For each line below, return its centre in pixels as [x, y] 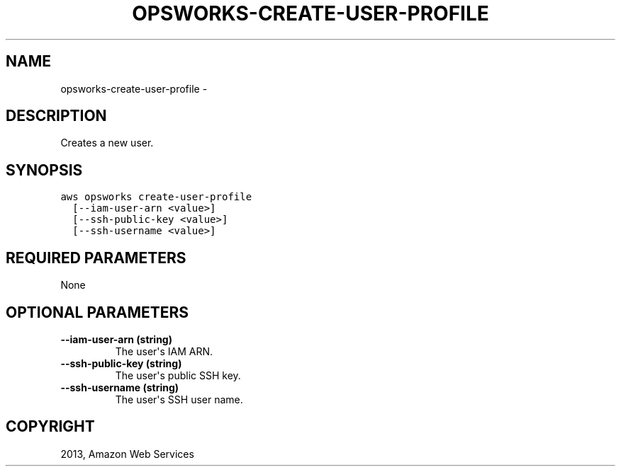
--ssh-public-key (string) [121, 363]
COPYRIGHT [50, 427]
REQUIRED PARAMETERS [96, 258]
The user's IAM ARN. [164, 351]
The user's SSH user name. [179, 399]
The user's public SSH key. [178, 375]
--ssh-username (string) [120, 387]
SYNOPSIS [44, 170]
